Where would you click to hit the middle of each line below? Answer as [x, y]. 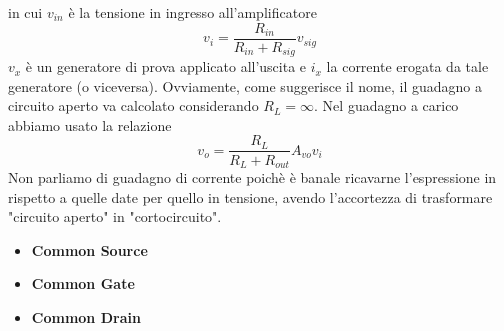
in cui [25, 12]
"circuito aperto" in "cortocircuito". [115, 216]
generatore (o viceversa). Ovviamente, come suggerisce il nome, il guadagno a [245, 85]
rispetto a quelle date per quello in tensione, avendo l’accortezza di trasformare [250, 196]
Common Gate [83, 283]
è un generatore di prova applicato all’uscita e [166, 66]
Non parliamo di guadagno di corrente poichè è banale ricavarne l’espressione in [252, 177]
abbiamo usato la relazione [90, 124]
